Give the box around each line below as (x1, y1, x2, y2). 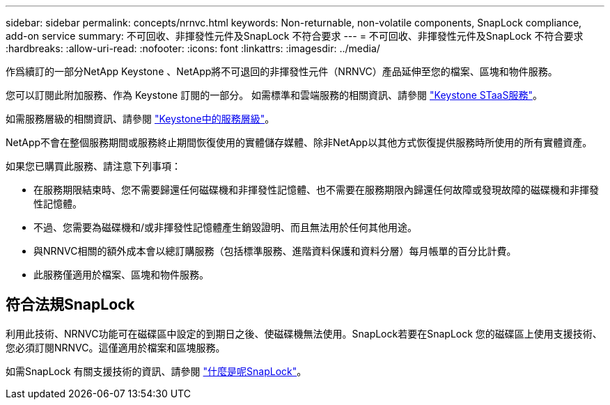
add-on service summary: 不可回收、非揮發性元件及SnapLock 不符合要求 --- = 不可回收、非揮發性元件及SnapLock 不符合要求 (6, 30, 584, 42)
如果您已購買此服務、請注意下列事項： (6, 160, 181, 172)
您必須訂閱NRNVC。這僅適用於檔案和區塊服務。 (6, 341, 226, 354)
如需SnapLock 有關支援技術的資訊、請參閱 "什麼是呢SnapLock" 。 (6, 365, 307, 377)
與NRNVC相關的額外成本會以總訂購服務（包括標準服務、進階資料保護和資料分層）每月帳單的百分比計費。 (33, 245, 517, 257)
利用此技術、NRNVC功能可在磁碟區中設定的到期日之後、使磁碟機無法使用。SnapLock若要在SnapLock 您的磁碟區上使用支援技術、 (6, 327, 602, 340)
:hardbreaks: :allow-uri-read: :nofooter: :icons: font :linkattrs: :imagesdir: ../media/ (6, 42, 380, 54)
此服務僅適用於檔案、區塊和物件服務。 (33, 269, 209, 280)
